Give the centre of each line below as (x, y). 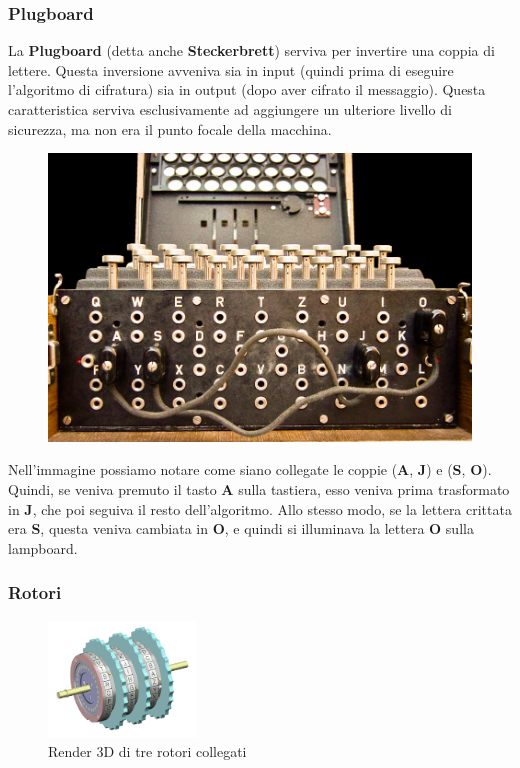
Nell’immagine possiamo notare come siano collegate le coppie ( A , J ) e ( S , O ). (250, 469)
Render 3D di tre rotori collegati (147, 751)
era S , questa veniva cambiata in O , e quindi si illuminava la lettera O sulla (241, 528)
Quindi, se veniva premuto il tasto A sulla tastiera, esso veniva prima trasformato (259, 489)
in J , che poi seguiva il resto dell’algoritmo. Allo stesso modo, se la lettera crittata (260, 508)
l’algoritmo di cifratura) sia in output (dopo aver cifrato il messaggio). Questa (247, 89)
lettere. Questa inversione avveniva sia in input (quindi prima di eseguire (231, 69)
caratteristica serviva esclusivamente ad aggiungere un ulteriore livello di (230, 109)
